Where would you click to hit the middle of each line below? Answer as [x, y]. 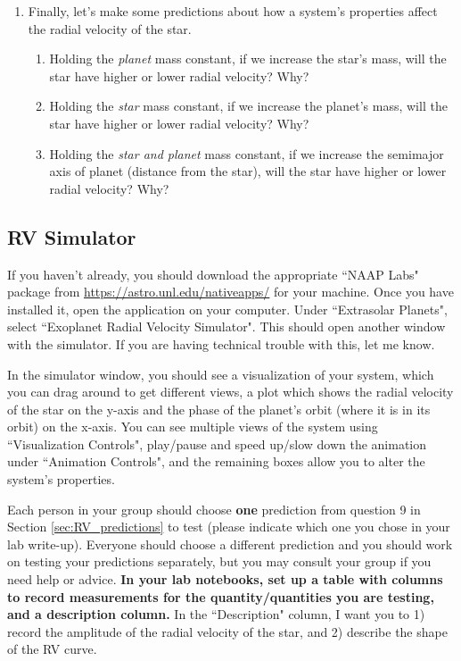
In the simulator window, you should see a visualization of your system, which [221, 374]
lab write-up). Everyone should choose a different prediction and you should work [230, 544]
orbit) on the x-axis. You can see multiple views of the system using [193, 427]
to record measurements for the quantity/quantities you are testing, [221, 596]
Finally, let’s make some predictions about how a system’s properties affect [233, 11]
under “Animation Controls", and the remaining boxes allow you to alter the [216, 461]
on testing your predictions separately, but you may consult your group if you [219, 561]
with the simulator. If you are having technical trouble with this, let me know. [221, 343]
